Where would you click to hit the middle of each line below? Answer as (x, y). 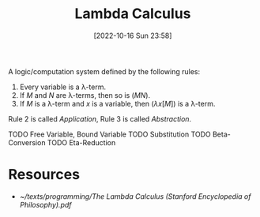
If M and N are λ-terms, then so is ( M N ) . (85, 95)
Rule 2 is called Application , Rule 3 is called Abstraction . (100, 118)
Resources (44, 175)
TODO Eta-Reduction (81, 142)
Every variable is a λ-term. (63, 87)
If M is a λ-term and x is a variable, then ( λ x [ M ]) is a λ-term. (117, 103)
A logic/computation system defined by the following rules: (104, 71)
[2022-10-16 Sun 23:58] (133, 36)
